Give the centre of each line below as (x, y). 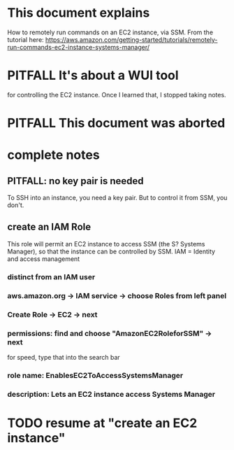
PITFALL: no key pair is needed (76, 181)
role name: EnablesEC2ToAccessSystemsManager (95, 375)
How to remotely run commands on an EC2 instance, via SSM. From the (110, 32)
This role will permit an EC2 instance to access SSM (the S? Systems (106, 244)
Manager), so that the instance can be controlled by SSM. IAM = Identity (111, 251)
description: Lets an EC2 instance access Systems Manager (111, 394)
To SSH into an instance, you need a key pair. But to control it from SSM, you (117, 198)
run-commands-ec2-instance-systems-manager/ (79, 47)
